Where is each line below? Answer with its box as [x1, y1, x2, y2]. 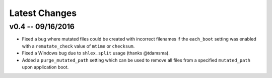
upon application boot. [22, 64, 69, 70]
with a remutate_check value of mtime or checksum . [22, 43, 135, 49]
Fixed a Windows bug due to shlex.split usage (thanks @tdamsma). [22, 50, 170, 56]
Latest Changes [9, 7, 77, 18]
